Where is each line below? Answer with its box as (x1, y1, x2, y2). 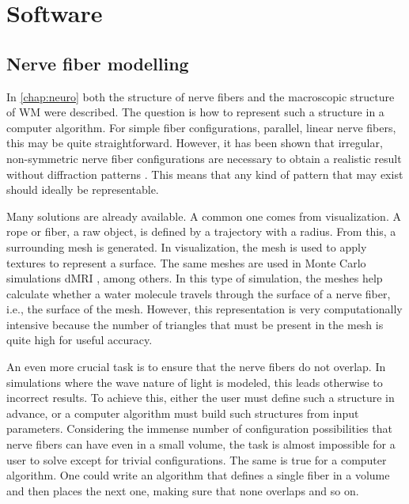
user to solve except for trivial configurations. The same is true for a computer (6, 451, 387, 468)
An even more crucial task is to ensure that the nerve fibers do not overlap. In (6, 358, 386, 375)
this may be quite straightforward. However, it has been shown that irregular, (6, 135, 383, 151)
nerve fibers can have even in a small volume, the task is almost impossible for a (6, 436, 396, 453)
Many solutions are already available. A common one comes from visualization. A (6, 207, 401, 224)
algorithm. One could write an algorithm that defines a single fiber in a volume (6, 467, 390, 483)
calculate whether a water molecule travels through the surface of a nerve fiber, (6, 285, 391, 301)
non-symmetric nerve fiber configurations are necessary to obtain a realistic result (6, 150, 402, 166)
